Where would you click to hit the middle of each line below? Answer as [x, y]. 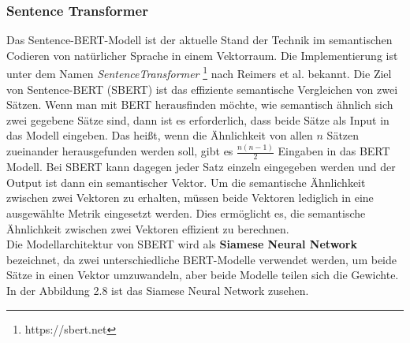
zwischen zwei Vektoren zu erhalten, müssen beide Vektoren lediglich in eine [190, 198]
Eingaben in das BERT [334, 151]
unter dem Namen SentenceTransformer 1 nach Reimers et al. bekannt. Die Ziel [199, 73]
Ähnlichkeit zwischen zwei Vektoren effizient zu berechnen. [148, 228]
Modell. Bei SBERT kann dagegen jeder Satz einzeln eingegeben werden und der [201, 167]
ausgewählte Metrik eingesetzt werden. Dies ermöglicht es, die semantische [186, 213]
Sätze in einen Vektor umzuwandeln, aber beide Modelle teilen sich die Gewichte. [203, 275]
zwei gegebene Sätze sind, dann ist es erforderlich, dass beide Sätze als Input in [198, 119]
